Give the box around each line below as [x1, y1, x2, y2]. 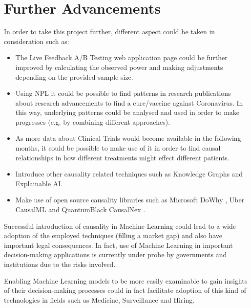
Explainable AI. [15, 178, 63, 188]
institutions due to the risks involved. [4, 259, 116, 269]
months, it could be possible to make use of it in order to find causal [15, 143, 221, 153]
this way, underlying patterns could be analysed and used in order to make [15, 107, 240, 117]
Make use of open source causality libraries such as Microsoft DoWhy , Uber [15, 195, 245, 205]
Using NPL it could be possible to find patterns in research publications [15, 88, 231, 98]
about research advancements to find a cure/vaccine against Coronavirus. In [15, 97, 243, 108]
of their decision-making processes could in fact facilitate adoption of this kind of [4, 285, 246, 295]
